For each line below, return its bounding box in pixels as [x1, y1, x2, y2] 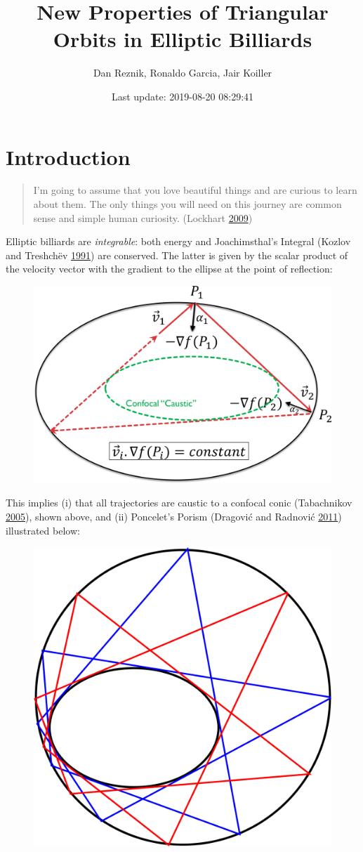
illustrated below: [6, 523, 80, 537]
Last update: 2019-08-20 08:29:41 [111, 89, 254, 103]
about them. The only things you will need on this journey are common [33, 197, 342, 211]
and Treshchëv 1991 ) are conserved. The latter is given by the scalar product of [6, 247, 348, 262]
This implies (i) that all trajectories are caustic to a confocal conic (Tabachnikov [6, 495, 352, 510]
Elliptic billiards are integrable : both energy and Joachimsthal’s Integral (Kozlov [6, 234, 351, 249]
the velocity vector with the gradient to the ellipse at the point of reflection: [6, 261, 333, 276]
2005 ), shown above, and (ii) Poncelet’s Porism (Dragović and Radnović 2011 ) [6, 509, 342, 523]
